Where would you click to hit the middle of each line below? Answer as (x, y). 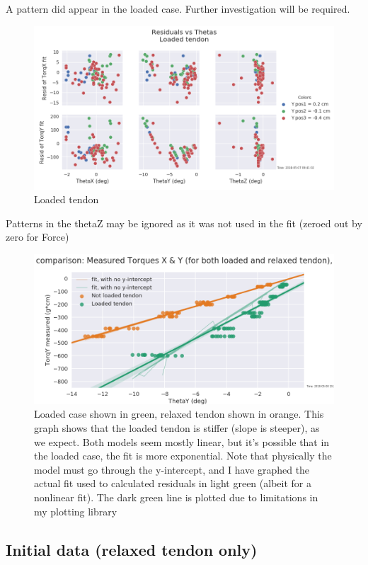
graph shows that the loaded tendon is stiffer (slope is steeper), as (177, 428)
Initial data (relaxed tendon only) (132, 549)
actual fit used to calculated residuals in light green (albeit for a (173, 483)
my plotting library (76, 511)
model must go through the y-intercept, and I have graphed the (172, 469)
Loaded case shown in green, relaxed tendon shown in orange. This (179, 414)
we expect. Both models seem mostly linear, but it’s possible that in (182, 441)
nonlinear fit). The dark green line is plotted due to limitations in (176, 497)
